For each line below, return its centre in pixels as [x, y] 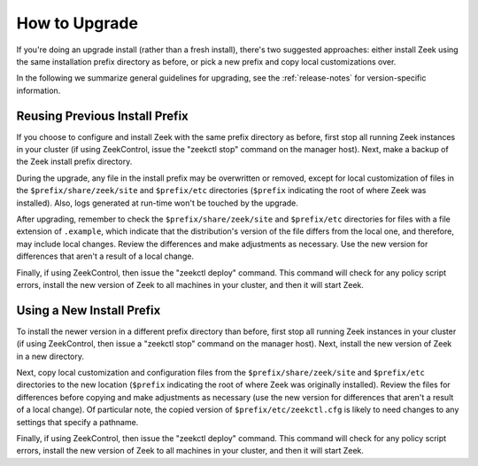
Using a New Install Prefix [89, 310]
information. [39, 90]
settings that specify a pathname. [77, 422]
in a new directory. [50, 356]
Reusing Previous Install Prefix [103, 116]
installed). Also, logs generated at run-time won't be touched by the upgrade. [157, 203]
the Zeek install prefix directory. [74, 162]
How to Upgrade [77, 23]
